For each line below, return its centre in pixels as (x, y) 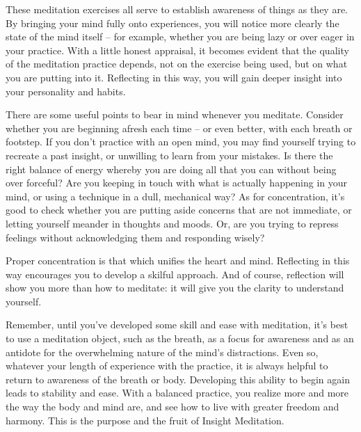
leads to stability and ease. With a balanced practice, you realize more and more (177, 393)
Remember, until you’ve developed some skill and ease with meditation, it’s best (177, 325)
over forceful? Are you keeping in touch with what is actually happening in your (177, 183)
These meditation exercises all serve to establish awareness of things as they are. (177, 9)
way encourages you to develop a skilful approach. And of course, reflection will (175, 274)
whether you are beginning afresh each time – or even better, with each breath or (179, 128)
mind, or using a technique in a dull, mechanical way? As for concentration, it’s (175, 196)
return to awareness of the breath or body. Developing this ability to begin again (178, 379)
